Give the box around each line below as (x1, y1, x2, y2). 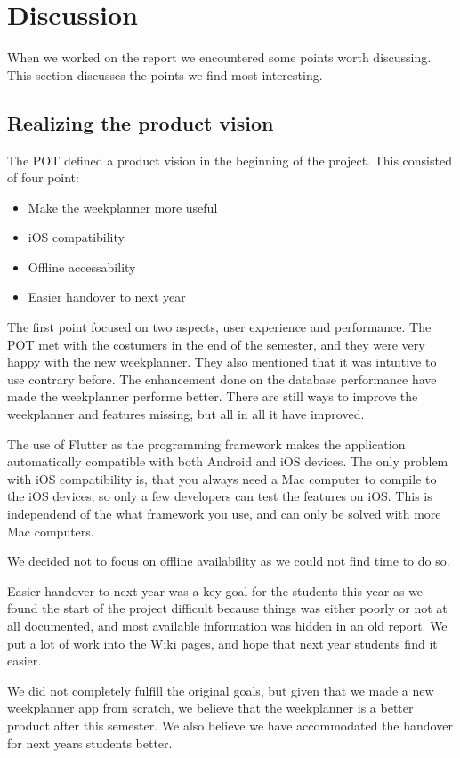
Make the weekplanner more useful (28, 198, 218, 216)
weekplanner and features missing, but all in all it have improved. (7, 405, 365, 423)
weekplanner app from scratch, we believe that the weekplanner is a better (7, 698, 414, 717)
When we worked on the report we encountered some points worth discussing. (7, 48, 432, 67)
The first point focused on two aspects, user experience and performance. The (7, 318, 432, 336)
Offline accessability (28, 257, 136, 276)
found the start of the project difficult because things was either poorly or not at (7, 599, 448, 617)
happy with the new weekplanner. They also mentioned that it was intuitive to (7, 352, 437, 371)
